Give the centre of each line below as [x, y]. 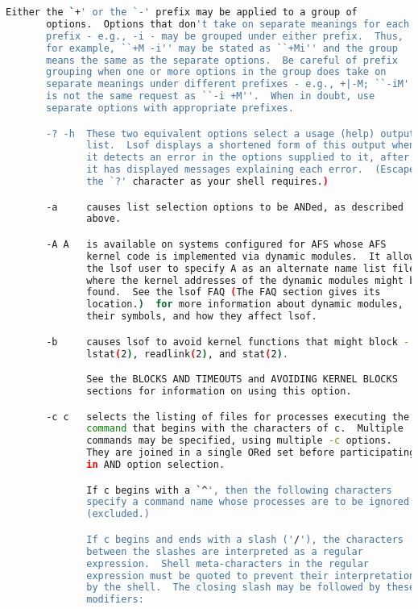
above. [104, 219]
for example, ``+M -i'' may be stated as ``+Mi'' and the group [222, 48]
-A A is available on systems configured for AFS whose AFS [216, 244]
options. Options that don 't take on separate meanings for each [228, 24]
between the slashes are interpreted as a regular [225, 551]
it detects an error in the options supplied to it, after [248, 158]
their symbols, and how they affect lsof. [202, 317]
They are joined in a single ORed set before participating [251, 453]
